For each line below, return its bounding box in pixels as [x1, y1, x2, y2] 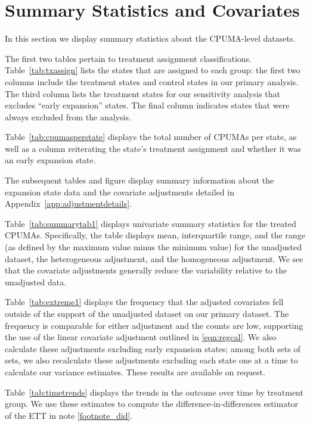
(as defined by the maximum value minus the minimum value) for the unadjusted [5, 241, 302, 253]
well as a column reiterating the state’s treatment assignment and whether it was [5, 142, 301, 154]
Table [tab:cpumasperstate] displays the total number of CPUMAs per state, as [5, 130, 297, 143]
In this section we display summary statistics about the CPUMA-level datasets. [5, 32, 296, 45]
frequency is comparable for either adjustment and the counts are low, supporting [5, 319, 303, 331]
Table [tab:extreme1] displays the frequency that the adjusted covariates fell [5, 296, 284, 308]
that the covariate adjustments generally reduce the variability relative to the [5, 264, 287, 276]
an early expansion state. [5, 154, 96, 166]
